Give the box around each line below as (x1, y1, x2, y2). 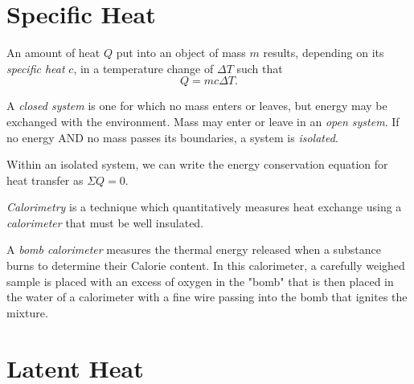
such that (236, 59, 283, 76)
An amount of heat (6, 44, 100, 61)
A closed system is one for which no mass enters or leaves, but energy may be (6, 97, 387, 114)
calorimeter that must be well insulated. (6, 214, 204, 231)
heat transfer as (6, 171, 84, 188)
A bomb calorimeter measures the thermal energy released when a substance (6, 241, 381, 258)
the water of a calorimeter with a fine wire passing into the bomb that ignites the (6, 288, 408, 305)
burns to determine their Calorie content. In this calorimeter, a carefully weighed (6, 257, 405, 274)
